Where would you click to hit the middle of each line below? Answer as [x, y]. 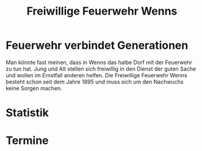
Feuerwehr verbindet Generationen [97, 45]
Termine [27, 141]
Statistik [27, 113]
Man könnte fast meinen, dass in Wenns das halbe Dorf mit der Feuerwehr [99, 62]
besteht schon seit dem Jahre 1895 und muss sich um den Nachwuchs [95, 82]
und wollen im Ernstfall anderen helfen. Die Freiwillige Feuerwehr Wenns [96, 75]
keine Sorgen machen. [34, 88]
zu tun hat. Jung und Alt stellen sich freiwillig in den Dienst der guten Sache [101, 69]
